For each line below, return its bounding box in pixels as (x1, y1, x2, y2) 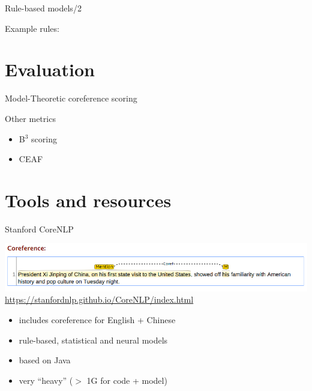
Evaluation (5, 57, 95, 82)
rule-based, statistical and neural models (19, 333, 168, 346)
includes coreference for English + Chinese (19, 313, 176, 326)
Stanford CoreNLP (5, 222, 74, 235)
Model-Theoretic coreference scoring (5, 92, 137, 105)
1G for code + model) (86, 374, 167, 386)
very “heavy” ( (19, 374, 73, 386)
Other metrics (5, 112, 56, 124)
